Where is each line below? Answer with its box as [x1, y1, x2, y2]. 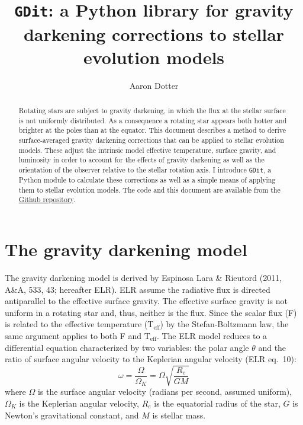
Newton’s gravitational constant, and [5, 408, 139, 421]
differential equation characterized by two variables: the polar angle [5, 341, 249, 353]
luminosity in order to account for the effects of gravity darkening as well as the [18, 155, 265, 165]
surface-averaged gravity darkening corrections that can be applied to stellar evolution [18, 135, 284, 145]
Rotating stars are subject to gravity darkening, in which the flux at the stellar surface [18, 106, 286, 116]
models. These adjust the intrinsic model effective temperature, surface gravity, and [18, 145, 276, 155]
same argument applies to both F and [5, 329, 141, 341]
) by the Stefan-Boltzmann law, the [160, 318, 289, 330]
